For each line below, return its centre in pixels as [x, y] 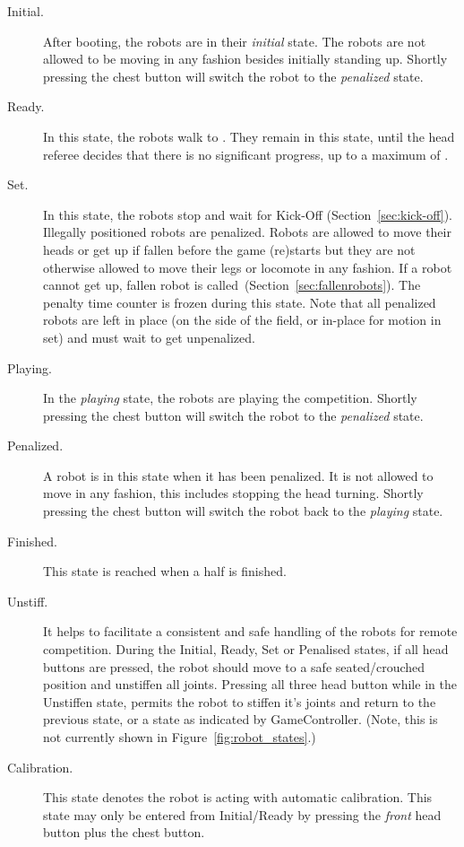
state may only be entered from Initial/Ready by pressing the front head [242, 814]
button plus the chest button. [124, 832]
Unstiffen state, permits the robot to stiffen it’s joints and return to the [240, 701]
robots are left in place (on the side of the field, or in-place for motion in [242, 320]
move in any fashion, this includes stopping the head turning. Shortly [233, 493]
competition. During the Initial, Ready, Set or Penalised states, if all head [246, 649]
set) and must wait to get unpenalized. [149, 337]
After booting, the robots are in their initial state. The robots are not [235, 41]
